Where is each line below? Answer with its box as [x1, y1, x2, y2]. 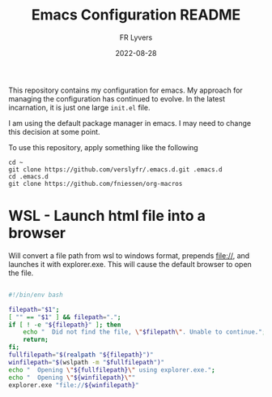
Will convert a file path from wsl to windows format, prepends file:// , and [8, 250, 250, 261]
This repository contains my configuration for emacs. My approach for [8, 85, 243, 95]
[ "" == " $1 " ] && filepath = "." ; [8, 313, 121, 321]
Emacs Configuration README [31, 6, 241, 24]
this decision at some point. [8, 127, 100, 136]
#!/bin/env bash [8, 291, 63, 299]
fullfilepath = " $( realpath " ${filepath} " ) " [8, 351, 154, 359]
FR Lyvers [119, 32, 153, 42]
